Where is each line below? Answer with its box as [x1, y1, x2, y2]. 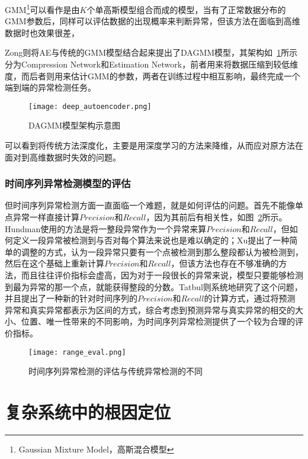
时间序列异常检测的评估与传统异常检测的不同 [28, 365, 203, 377]
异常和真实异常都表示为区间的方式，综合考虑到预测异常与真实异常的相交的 [5, 303, 295, 316]
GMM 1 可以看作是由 [5, 2, 80, 15]
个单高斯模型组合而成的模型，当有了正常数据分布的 [86, 3, 286, 15]
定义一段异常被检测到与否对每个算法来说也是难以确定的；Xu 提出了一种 [12, 234, 290, 246]
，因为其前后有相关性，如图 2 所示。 [146, 211, 287, 223]
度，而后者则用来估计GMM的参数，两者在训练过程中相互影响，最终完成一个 [5, 69, 300, 82]
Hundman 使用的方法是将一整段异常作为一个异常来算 [5, 222, 207, 235]
